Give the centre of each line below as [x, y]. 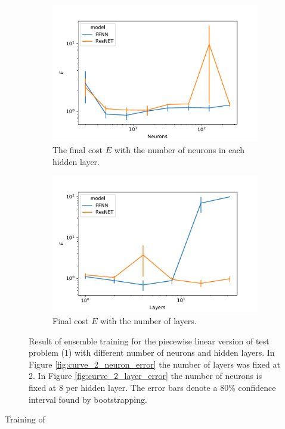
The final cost [78, 149]
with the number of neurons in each [179, 149]
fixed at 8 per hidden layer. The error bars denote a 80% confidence [152, 387]
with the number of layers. [148, 321]
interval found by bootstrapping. [88, 399]
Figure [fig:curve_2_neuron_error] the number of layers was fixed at [154, 364]
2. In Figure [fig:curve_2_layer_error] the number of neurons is [145, 376]
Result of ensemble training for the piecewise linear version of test [149, 341]
